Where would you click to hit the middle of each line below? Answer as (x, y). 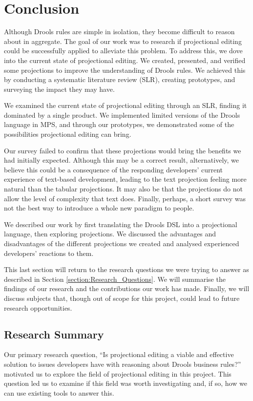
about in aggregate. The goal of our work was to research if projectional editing (123, 41)
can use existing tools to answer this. (59, 392)
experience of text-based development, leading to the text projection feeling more (125, 179)
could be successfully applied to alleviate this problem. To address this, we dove (123, 51)
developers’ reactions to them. (49, 253)
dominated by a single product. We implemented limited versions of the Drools (122, 115)
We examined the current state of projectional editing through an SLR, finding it (126, 105)
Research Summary (54, 334)
